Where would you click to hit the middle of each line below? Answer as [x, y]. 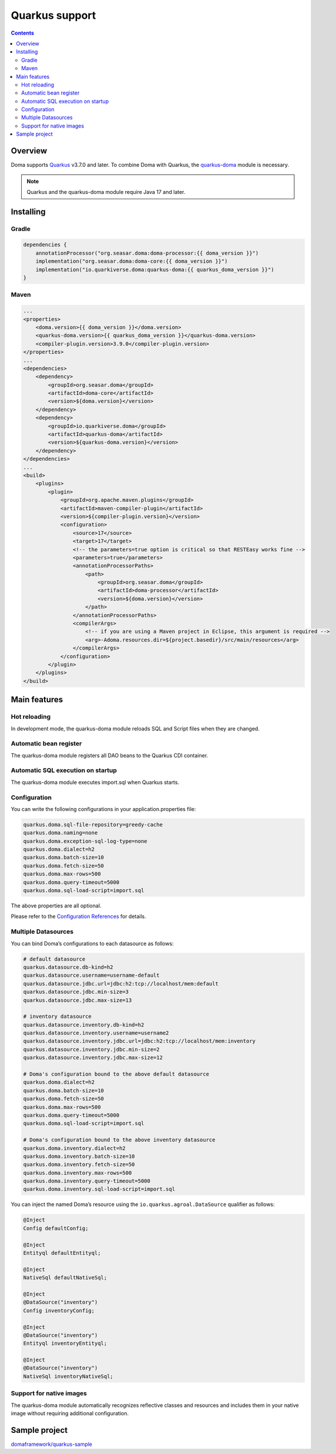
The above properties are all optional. [56, 906]
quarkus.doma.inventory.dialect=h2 [74, 1148]
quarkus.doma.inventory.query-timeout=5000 [87, 1181]
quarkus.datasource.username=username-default [91, 975]
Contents [23, 33]
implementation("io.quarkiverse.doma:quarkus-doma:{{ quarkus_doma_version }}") [155, 269]
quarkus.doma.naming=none [61, 833]
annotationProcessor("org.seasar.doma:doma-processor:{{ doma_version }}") [147, 253]
